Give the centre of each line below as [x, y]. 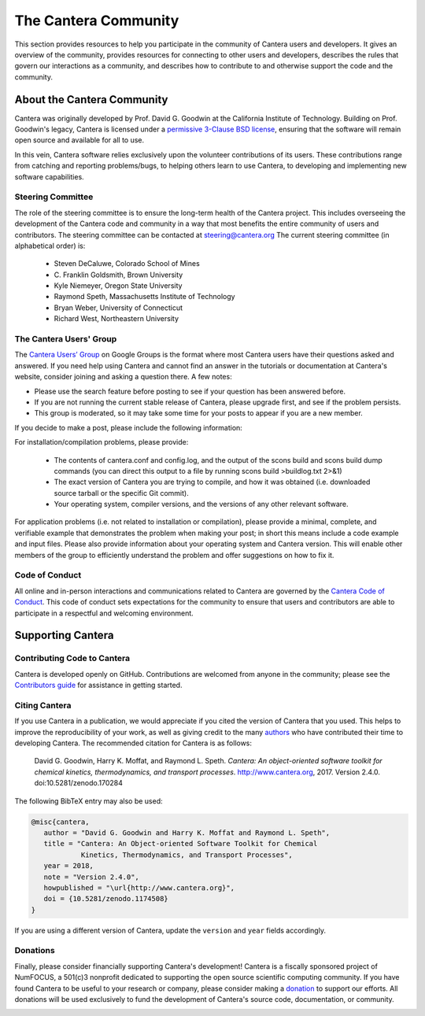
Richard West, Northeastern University [116, 319]
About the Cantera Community [91, 100]
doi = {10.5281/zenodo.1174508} [106, 899]
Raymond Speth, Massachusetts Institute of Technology [144, 297]
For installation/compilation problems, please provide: [102, 442]
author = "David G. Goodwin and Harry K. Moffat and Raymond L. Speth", [187, 833]
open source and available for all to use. [79, 140]
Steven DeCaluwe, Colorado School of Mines [127, 264]
